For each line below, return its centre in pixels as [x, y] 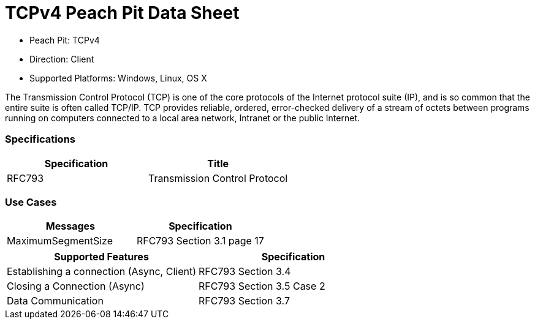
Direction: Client [62, 59]
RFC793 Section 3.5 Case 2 [262, 286]
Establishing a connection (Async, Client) [102, 272]
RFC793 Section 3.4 [245, 272]
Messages [70, 226]
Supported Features [101, 257]
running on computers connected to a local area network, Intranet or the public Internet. [183, 118]
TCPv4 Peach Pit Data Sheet [122, 13]
